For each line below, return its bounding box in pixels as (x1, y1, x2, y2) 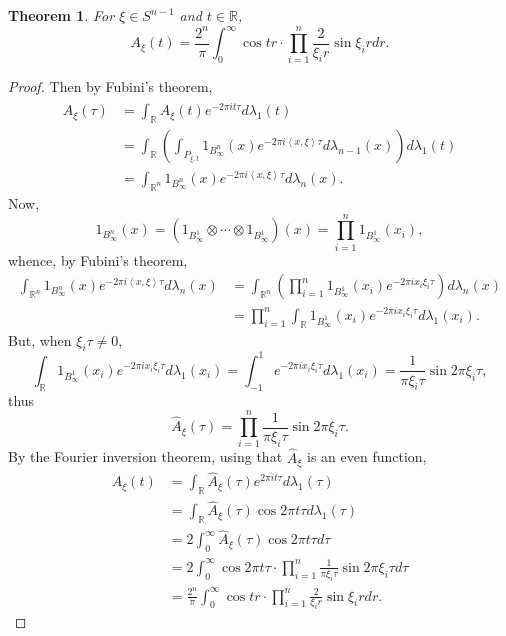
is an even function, (307, 446, 427, 467)
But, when (8, 329, 72, 350)
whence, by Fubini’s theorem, (8, 249, 188, 270)
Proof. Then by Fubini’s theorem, (8, 76, 213, 97)
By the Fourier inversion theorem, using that (8, 446, 283, 467)
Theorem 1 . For (8, 5, 115, 25)
